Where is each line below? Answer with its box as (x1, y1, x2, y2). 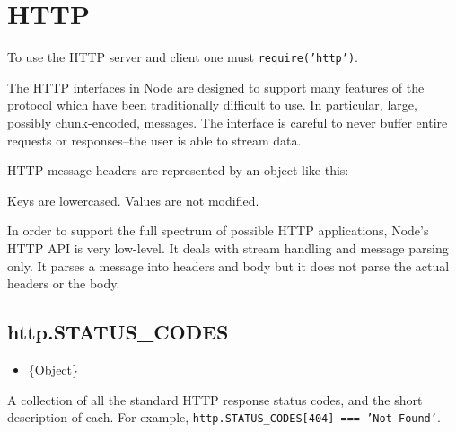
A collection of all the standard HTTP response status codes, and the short (7, 390, 423, 409)
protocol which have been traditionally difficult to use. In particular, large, (7, 95, 417, 114)
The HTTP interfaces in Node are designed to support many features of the (7, 77, 425, 96)
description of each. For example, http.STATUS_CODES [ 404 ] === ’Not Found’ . (7, 408, 441, 427)
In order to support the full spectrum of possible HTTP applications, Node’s (7, 221, 429, 240)
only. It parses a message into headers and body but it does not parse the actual (7, 256, 450, 275)
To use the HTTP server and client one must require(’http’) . (7, 48, 358, 66)
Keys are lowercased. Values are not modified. (7, 190, 259, 209)
